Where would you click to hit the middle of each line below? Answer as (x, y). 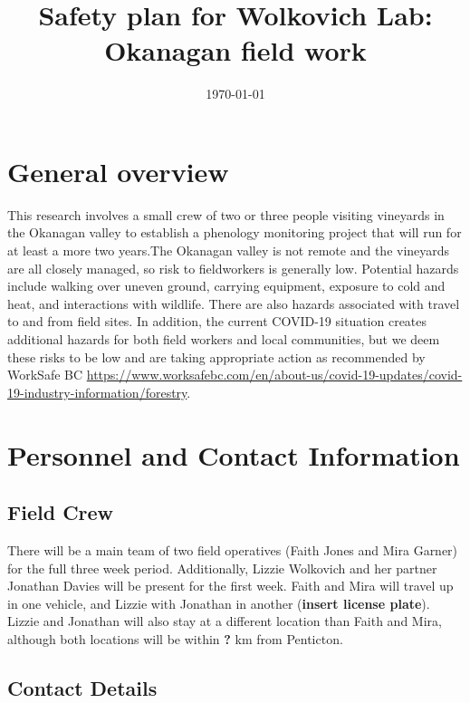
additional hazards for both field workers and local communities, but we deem (224, 339)
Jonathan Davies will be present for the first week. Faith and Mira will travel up (230, 586)
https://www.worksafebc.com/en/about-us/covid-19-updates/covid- (274, 375)
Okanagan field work (235, 50)
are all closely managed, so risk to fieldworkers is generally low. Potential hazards (233, 268)
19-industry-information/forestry (97, 392)
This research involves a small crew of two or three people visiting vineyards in (226, 214)
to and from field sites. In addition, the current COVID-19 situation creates (217, 321)
